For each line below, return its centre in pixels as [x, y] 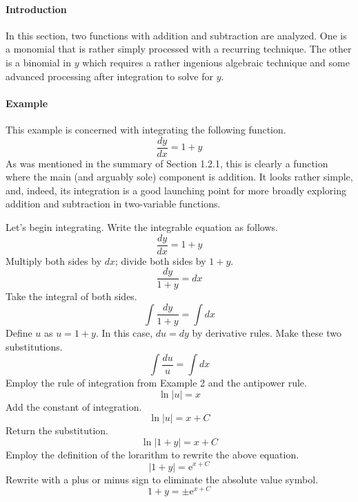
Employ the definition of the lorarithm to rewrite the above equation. [152, 454]
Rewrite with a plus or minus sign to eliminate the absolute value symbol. [162, 479]
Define [19, 332]
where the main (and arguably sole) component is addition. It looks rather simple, [179, 177]
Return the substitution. [57, 430]
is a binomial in [38, 62]
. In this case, [124, 332]
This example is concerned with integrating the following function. [146, 129]
